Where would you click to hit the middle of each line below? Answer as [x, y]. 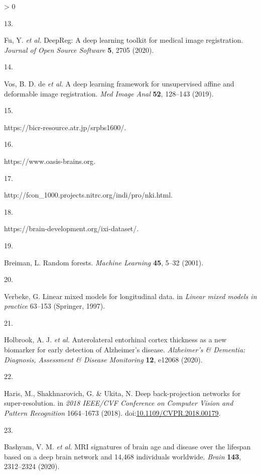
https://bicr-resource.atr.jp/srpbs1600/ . [65, 127]
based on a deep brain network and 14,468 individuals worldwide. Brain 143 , [123, 456]
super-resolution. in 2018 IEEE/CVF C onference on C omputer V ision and [119, 403]
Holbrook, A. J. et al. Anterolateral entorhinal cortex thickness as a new [115, 340]
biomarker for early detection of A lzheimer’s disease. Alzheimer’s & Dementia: [125, 350]
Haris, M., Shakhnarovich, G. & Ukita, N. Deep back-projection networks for [122, 393]
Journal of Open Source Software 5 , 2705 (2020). [79, 50]
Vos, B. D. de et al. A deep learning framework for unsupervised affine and [119, 83]
